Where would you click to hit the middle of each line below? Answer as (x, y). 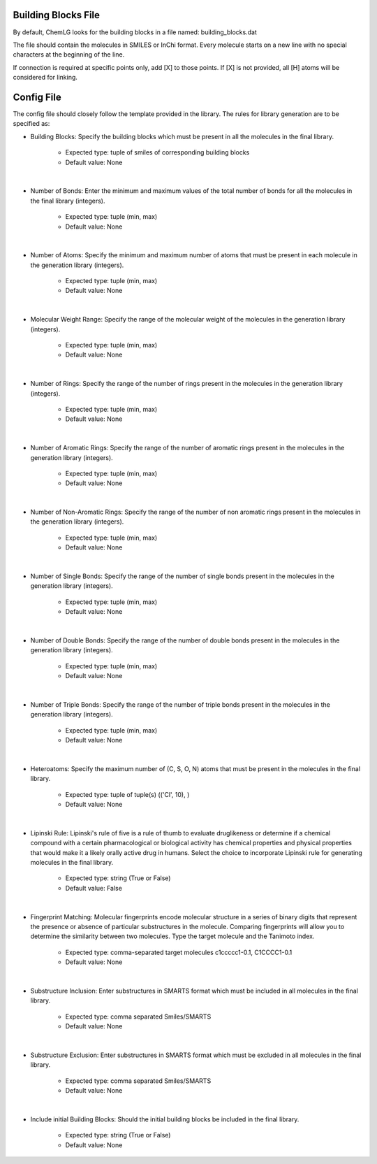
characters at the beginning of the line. (69, 55)
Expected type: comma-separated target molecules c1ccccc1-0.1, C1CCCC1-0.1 (179, 952)
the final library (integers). (68, 201)
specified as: (31, 124)
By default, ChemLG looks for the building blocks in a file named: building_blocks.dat (135, 32)
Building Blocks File (57, 15)
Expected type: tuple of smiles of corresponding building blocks (157, 152)
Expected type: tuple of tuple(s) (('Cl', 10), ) (127, 794)
